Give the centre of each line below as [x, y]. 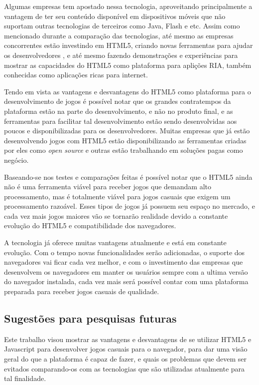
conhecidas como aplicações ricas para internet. [76, 75]
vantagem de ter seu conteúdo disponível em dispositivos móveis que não [115, 16]
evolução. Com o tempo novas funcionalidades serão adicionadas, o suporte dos [125, 252]
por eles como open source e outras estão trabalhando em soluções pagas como [124, 150]
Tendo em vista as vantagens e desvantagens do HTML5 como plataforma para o [128, 91]
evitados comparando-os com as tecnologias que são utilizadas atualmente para [125, 368]
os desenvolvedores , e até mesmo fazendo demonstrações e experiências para [121, 55]
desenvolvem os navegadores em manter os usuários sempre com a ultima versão [126, 271]
